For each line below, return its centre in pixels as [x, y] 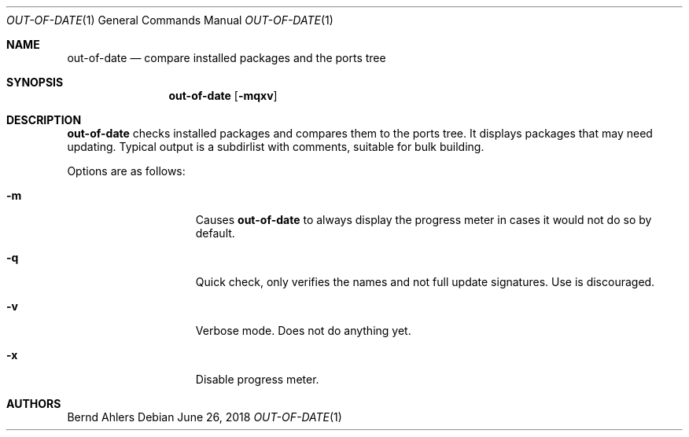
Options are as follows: [126, 171]
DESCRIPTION [44, 120]
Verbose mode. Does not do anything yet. [303, 331]
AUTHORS [34, 404]
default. [215, 233]
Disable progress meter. [257, 379]
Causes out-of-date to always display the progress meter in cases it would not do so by [424, 220]
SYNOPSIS [35, 82]
